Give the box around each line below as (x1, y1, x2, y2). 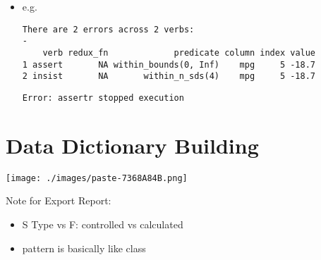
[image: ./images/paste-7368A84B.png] (6, 173, 188, 183)
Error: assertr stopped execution (22, 92, 184, 103)
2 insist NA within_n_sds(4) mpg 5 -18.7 (22, 71, 316, 82)
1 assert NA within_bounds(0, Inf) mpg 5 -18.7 (22, 59, 316, 70)
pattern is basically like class (22, 240, 146, 255)
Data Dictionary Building (6, 130, 259, 159)
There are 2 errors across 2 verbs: (22, 24, 195, 35)
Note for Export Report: (6, 193, 111, 208)
